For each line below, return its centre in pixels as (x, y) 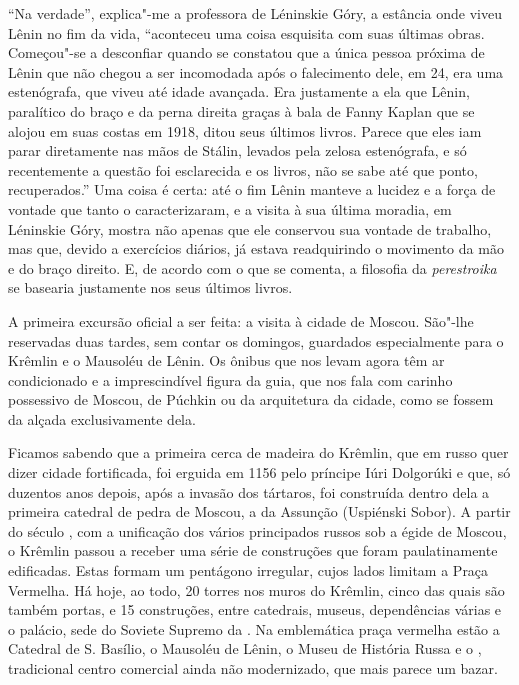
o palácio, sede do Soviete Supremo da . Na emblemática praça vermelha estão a (254, 628)
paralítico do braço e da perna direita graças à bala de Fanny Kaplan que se (241, 110)
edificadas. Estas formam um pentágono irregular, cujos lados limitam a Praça (248, 570)
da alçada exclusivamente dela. (102, 418)
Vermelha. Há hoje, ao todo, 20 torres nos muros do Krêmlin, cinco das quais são (256, 589)
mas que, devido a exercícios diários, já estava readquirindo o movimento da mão (256, 248)
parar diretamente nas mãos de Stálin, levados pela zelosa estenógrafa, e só (237, 150)
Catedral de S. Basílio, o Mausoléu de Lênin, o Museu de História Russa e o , (245, 648)
